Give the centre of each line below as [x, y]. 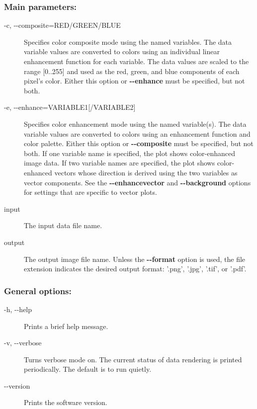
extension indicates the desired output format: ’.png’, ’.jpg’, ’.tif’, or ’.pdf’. [135, 269]
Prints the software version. [66, 402]
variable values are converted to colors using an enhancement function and [137, 133]
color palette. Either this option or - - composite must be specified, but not [139, 143]
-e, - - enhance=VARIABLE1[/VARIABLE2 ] [70, 107]
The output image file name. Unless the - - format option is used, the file [135, 259]
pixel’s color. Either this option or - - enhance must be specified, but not [134, 81]
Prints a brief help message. [66, 326]
